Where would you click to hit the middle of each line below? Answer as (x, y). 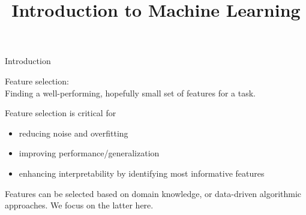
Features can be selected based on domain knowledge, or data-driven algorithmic (153, 193)
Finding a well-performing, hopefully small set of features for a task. (130, 93)
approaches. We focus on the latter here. (79, 205)
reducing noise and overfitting (73, 133)
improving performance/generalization (89, 153)
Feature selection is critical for (61, 113)
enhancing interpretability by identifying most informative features (142, 173)
